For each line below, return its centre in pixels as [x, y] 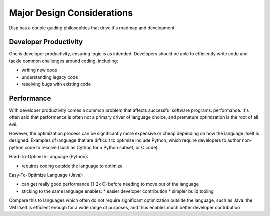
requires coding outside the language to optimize [72, 166]
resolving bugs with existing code [56, 84]
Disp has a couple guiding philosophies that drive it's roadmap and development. [92, 28]
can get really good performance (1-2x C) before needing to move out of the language [110, 184]
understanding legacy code [50, 77]
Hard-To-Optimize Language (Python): [49, 157]
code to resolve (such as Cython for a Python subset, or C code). [92, 147]
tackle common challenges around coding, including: [64, 61]
